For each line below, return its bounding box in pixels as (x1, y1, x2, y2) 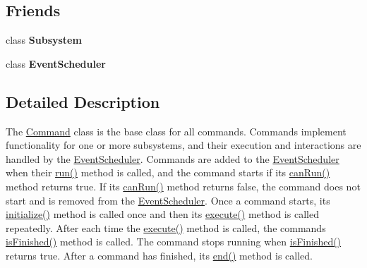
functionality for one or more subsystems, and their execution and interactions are (6, 138, 361, 152)
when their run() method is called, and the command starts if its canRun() (6, 165, 330, 180)
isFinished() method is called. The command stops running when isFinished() (6, 234, 342, 249)
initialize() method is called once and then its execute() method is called (6, 207, 319, 221)
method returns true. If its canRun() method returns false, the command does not (6, 178, 361, 193)
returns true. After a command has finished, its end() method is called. (6, 248, 313, 262)
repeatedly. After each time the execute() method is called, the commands (6, 220, 326, 235)
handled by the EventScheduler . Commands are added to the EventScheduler (6, 151, 339, 166)
